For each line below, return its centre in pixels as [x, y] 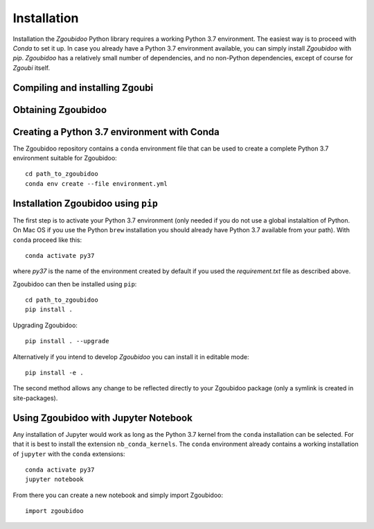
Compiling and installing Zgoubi [83, 88]
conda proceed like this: [47, 240]
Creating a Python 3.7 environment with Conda [116, 132]
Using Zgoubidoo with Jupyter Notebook [103, 418]
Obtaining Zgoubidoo [60, 110]
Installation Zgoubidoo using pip [86, 203]
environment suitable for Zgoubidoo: [65, 158]
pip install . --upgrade [67, 341]
